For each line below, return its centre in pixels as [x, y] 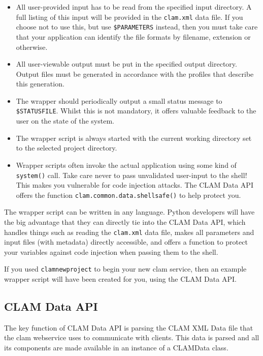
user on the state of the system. [65, 121]
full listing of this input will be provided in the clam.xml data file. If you [129, 17]
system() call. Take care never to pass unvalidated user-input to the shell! [131, 175]
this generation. [40, 84]
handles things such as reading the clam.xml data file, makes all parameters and [129, 232]
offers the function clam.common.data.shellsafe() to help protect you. [128, 195]
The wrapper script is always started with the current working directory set [134, 138]
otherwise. [32, 47]
